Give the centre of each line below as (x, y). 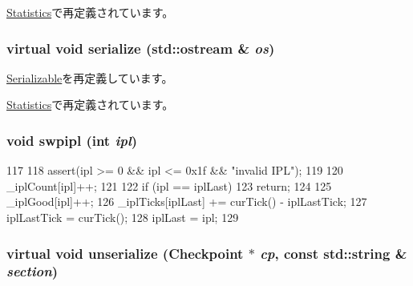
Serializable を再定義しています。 (90, 77)
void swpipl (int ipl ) (72, 140)
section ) (32, 271)
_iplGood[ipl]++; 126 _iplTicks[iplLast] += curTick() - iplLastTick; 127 (187, 201)
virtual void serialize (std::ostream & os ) (141, 48)
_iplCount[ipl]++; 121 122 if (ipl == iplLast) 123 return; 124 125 (169, 185)
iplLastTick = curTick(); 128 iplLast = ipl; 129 (123, 217)
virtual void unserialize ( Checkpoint (125, 253)
